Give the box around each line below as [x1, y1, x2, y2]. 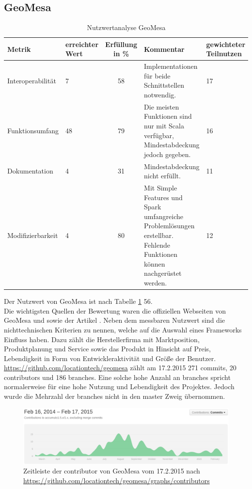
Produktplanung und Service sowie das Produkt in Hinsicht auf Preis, [4, 344, 211, 354]
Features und [144, 192, 183, 202]
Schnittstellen [144, 80, 184, 90]
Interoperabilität [7, 75, 56, 85]
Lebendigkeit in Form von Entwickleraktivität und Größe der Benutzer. [4, 353, 216, 363]
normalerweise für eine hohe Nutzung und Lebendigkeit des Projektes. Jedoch [4, 381, 235, 392]
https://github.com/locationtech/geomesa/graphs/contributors [23, 475, 210, 485]
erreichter [65, 39, 99, 49]
